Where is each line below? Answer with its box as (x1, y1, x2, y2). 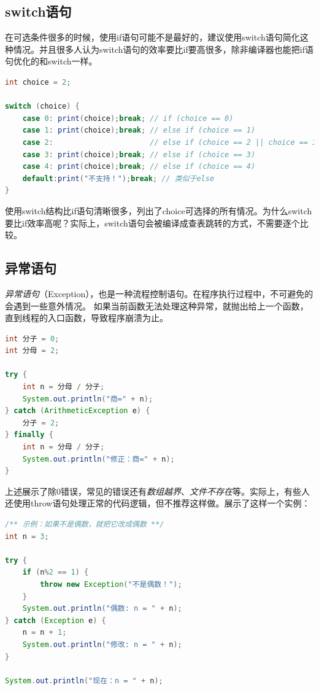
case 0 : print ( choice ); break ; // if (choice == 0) (22, 114, 234, 123)
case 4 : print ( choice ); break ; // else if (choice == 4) (22, 162, 256, 171)
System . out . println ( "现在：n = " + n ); (5, 676, 163, 685)
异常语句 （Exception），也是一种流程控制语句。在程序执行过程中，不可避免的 (5, 287, 313, 300)
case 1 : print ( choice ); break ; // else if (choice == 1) (22, 126, 256, 135)
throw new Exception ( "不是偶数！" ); (40, 580, 182, 589)
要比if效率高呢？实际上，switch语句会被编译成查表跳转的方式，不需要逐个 (5, 216, 300, 229)
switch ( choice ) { (5, 102, 80, 111)
